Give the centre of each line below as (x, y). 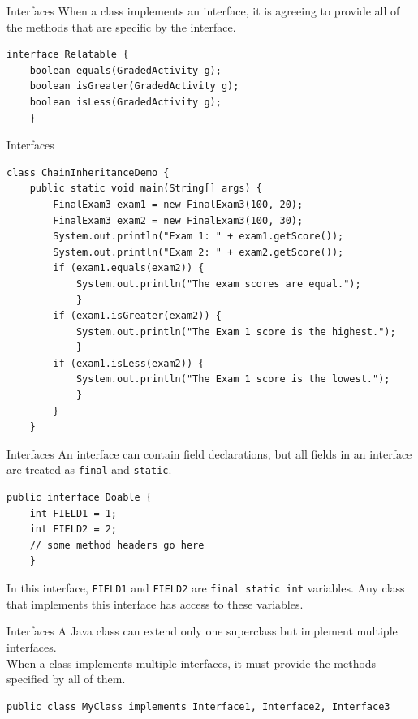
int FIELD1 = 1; (73, 513)
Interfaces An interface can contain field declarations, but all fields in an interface (209, 453)
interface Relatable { (68, 55)
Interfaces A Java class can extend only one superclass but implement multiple (202, 631)
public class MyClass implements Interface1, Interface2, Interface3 (198, 706)
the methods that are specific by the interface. (121, 26)
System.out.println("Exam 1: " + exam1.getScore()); (198, 237)
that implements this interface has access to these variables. (155, 603)
